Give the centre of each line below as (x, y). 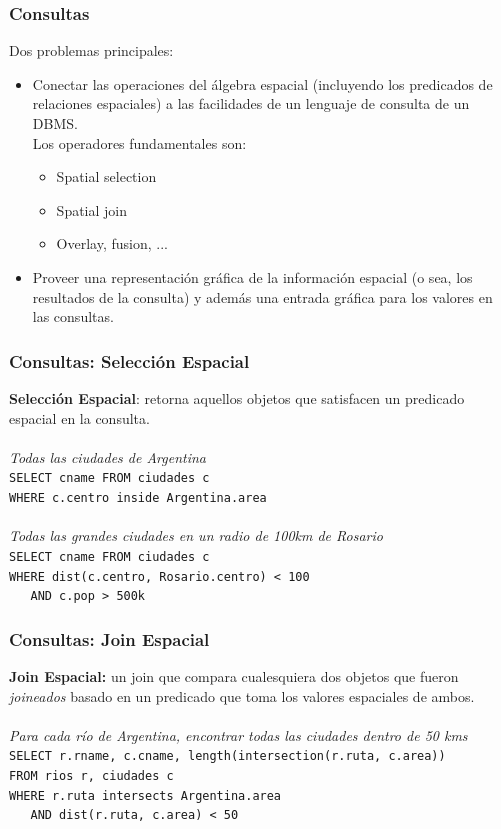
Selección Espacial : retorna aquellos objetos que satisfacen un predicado (237, 397)
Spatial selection (106, 176)
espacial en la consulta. (79, 417)
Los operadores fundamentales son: (139, 142)
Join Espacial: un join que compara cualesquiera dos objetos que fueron (234, 676)
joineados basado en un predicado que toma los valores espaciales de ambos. (242, 695)
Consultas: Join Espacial (109, 638)
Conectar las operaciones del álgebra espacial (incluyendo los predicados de (262, 83)
